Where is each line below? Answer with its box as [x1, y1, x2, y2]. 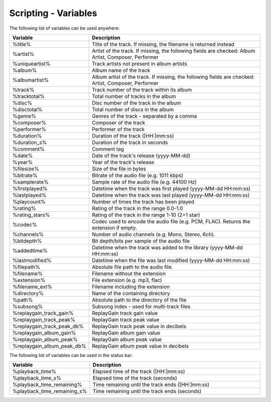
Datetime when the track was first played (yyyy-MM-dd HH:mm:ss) [92, 185, 251, 192]
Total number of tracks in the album [92, 93, 176, 100]
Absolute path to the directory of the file [92, 296, 187, 303]
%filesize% [12, 165, 40, 172]
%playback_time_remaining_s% [12, 388, 87, 395]
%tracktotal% [12, 93, 45, 100]
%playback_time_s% [12, 374, 61, 381]
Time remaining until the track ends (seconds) [92, 388, 202, 395]
